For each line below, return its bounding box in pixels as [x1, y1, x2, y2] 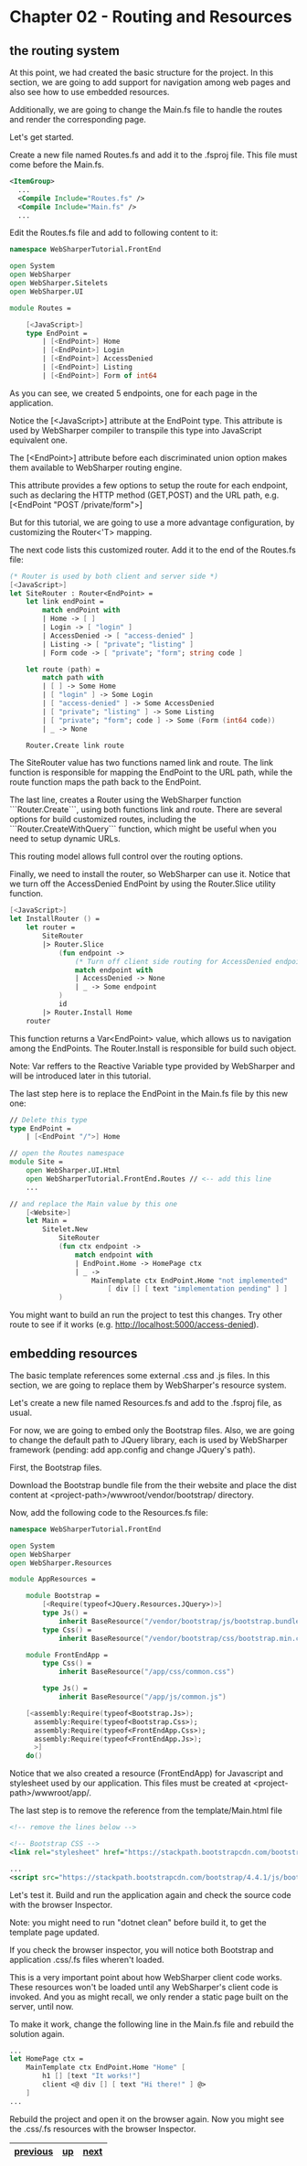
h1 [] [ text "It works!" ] [42, 2072, 142, 2081]
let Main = [26, 1217, 68, 1226]
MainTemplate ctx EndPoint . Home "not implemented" [90, 1276, 288, 1285]
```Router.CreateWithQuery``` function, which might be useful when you [9, 823, 277, 834]
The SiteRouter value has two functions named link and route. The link [9, 757, 274, 768]
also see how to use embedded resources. [9, 87, 170, 97]
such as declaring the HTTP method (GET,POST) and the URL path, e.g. [9, 489, 280, 500]
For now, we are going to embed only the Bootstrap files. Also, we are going [9, 1424, 295, 1435]
